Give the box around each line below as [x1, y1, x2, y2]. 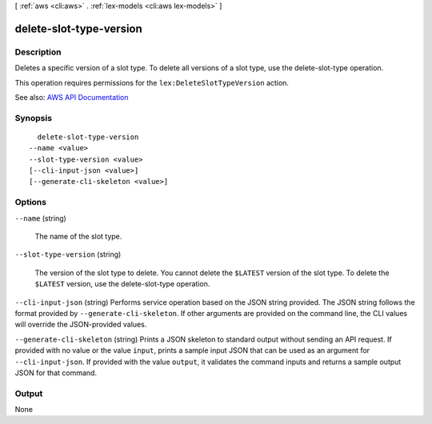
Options [14, 197, 47, 208]
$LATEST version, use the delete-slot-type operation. [34, 279, 210, 289]
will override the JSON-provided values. [14, 320, 147, 330]
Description [14, 46, 62, 58]
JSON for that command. [14, 368, 98, 378]
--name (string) [14, 213, 67, 223]
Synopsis [14, 112, 52, 123]
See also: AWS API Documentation [14, 92, 129, 102]
